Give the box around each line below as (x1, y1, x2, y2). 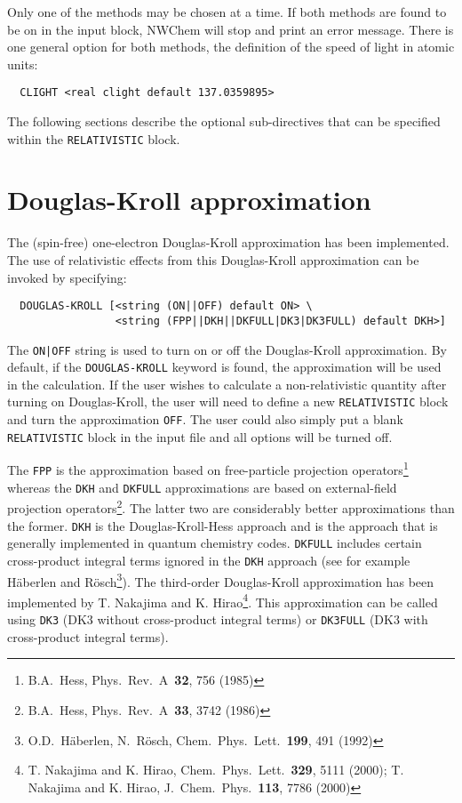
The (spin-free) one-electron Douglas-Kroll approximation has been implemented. (7, 233, 450, 252)
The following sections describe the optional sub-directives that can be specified (7, 112, 441, 131)
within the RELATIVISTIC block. (7, 129, 180, 148)
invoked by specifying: (7, 268, 127, 286)
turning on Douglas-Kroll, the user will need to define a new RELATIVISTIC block (7, 392, 449, 411)
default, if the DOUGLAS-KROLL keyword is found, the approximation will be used (7, 357, 442, 376)
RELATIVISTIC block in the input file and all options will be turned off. (7, 427, 393, 446)
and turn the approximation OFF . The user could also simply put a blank (7, 410, 403, 429)
